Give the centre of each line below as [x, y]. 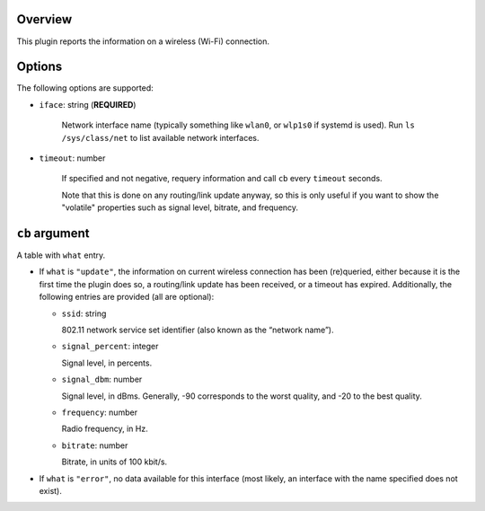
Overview [44, 19]
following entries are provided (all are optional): [127, 297]
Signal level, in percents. [107, 363]
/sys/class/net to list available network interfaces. [160, 137]
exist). [50, 490]
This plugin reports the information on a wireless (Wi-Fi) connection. [143, 41]
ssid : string [84, 313]
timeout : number [72, 158]
